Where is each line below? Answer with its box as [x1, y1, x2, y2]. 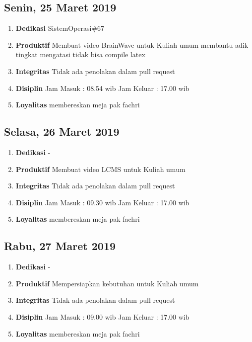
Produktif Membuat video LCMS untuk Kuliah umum [15, 164, 186, 174]
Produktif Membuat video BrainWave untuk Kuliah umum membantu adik [15, 39, 249, 50]
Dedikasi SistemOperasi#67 [15, 23, 105, 33]
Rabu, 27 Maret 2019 [4, 238, 116, 254]
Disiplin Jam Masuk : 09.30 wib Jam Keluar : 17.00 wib [15, 197, 189, 207]
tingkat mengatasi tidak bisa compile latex [15, 49, 145, 60]
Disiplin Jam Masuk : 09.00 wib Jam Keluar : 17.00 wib [15, 311, 189, 322]
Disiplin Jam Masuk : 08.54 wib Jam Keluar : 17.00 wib [15, 83, 189, 93]
